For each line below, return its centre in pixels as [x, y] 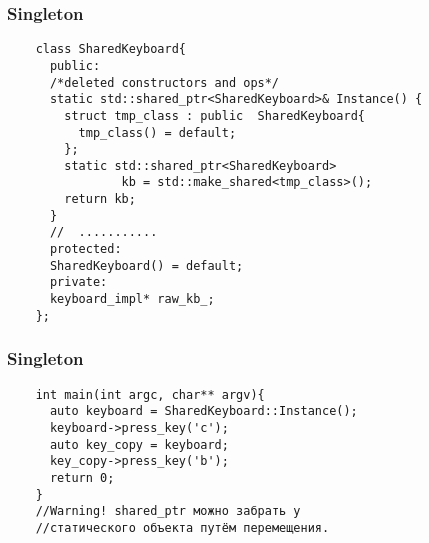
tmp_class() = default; [157, 132]
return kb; [100, 199]
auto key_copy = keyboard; [139, 444]
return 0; [82, 477]
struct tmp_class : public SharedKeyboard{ [214, 115]
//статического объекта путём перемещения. [182, 527]
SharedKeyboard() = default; [146, 265]
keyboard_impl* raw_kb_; [132, 299]
